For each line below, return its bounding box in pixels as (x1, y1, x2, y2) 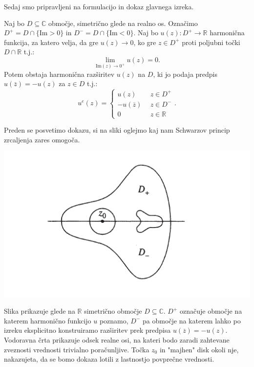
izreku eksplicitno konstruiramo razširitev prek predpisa (4, 325, 171, 335)
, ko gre (133, 37, 156, 47)
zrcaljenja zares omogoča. (4, 134, 80, 144)
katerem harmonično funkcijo (4, 315, 91, 325)
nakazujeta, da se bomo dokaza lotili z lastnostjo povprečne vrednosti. (4, 354, 214, 364)
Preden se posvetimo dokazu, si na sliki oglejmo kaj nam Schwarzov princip (4, 125, 230, 135)
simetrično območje (84, 306, 142, 316)
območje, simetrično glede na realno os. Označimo (48, 18, 198, 28)
